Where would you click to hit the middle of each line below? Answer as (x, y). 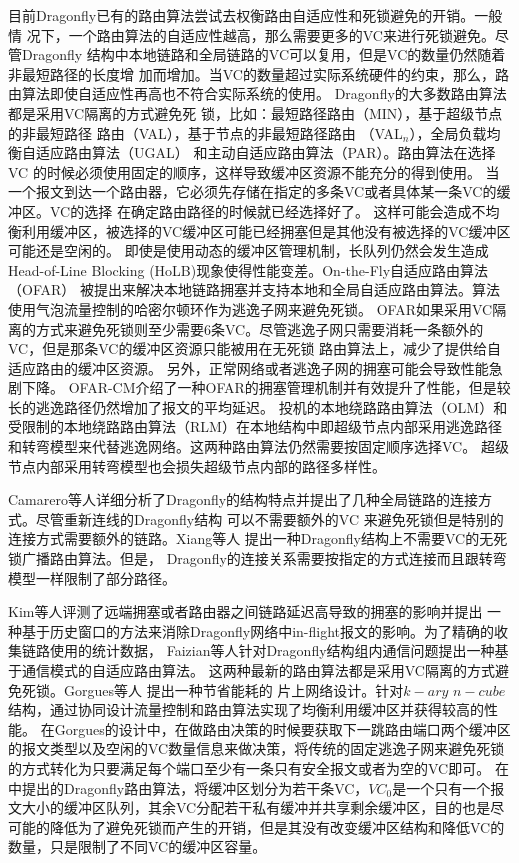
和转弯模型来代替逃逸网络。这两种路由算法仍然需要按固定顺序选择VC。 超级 (258, 446)
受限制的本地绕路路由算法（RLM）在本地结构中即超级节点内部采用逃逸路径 (255, 426)
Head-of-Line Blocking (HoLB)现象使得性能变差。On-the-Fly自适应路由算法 (248, 269)
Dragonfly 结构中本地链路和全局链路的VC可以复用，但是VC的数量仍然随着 (263, 54)
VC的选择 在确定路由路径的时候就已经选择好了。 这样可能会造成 (260, 210)
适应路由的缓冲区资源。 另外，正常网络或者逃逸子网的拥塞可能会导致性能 (248, 367)
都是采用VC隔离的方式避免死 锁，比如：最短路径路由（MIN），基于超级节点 (255, 112)
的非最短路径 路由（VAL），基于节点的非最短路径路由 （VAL (205, 132)
